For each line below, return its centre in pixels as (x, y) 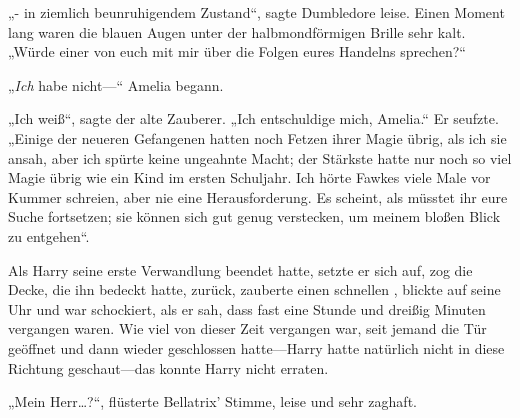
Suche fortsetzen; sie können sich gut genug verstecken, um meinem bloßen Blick (254, 216)
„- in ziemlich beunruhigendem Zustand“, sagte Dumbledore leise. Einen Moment (256, 12)
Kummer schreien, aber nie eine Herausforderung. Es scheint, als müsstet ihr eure (258, 196)
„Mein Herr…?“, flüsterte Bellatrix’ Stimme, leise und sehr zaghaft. (212, 401)
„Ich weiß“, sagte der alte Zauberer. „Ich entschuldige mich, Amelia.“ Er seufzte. (253, 118)
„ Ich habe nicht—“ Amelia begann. (116, 84)
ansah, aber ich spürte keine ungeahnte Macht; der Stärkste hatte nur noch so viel (260, 157)
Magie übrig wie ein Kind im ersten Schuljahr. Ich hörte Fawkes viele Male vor (249, 177)
